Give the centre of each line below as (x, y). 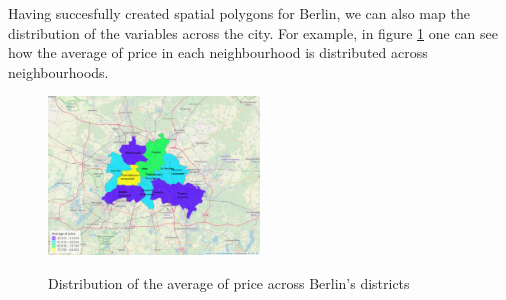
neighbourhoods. (58, 71)
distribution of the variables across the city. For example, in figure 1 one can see (253, 32)
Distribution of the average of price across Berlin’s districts (229, 282)
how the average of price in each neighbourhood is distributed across (218, 52)
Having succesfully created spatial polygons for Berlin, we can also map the (239, 13)
